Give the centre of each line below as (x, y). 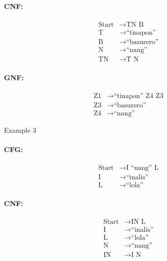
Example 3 (20, 130)
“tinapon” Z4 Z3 (139, 96)
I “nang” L (143, 168)
